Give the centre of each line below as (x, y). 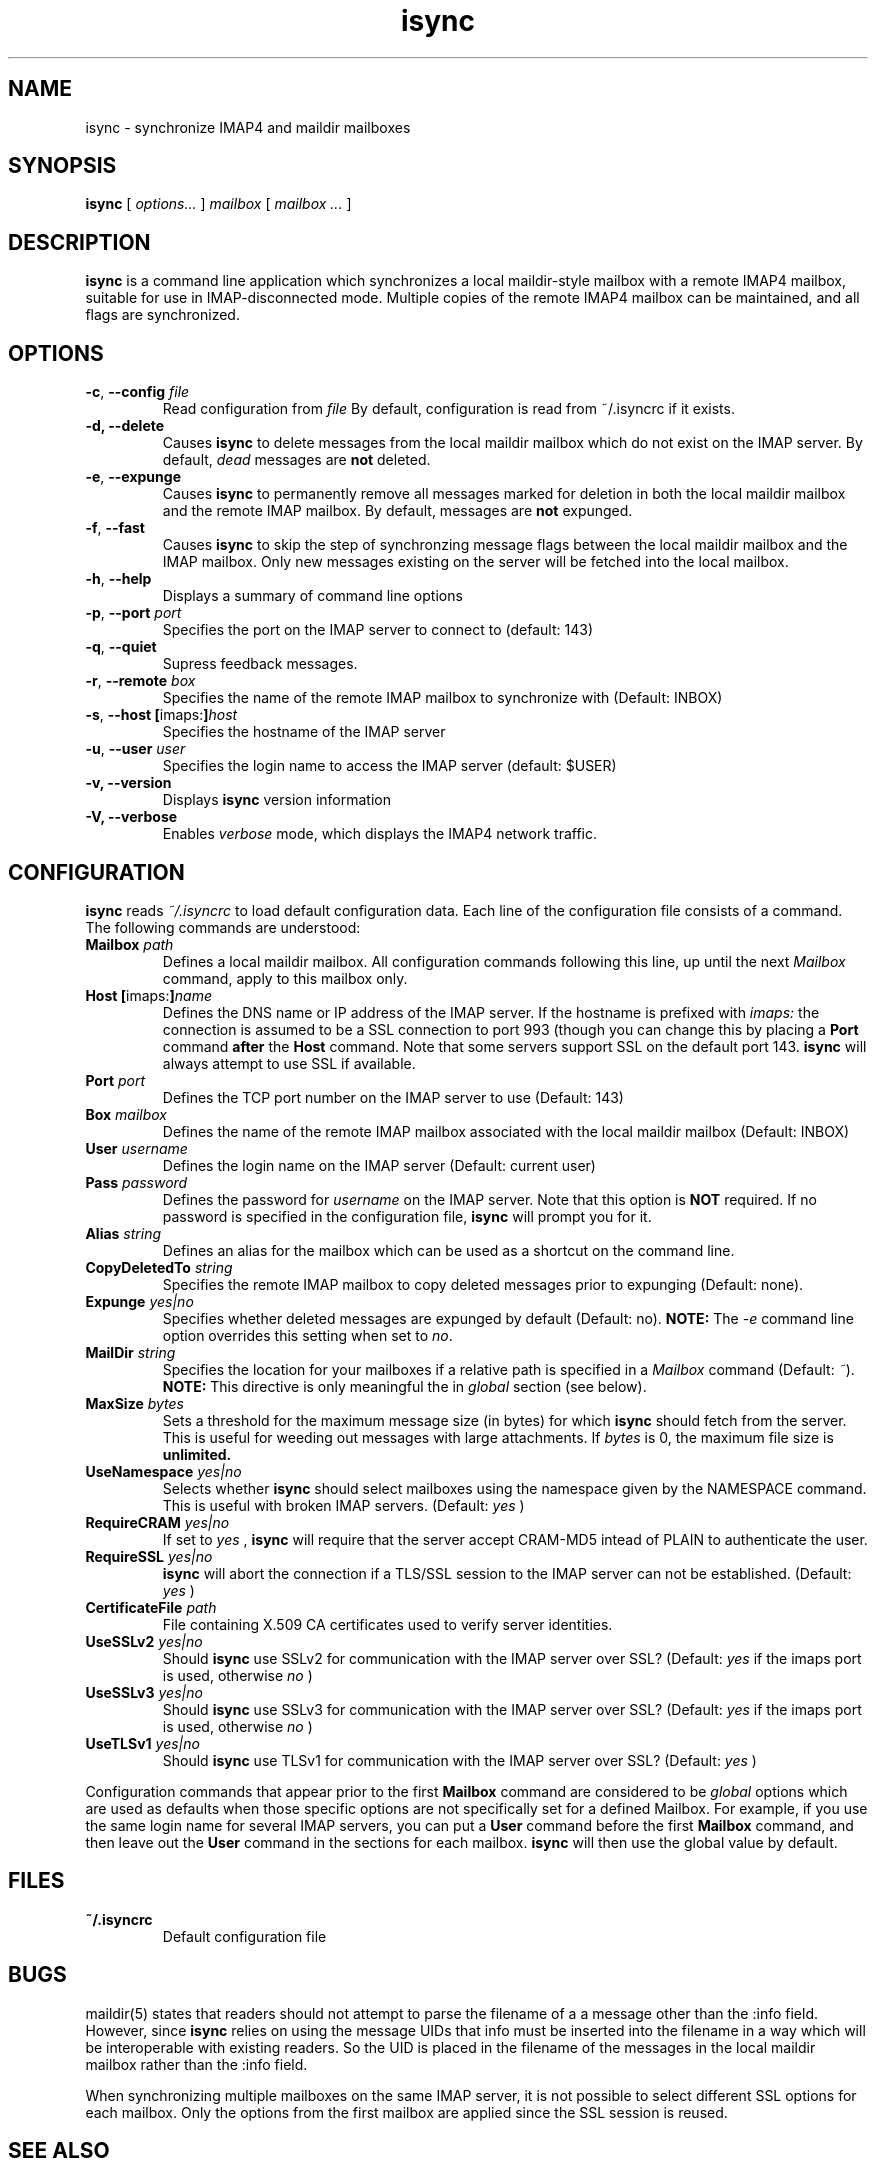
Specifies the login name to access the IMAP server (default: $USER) (389, 766)
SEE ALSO (59, 2151)
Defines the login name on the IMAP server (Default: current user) (379, 1165)
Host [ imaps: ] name (148, 995)
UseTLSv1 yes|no (142, 1743)
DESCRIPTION (79, 242)
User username (136, 1148)
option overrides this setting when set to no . (307, 1335)
